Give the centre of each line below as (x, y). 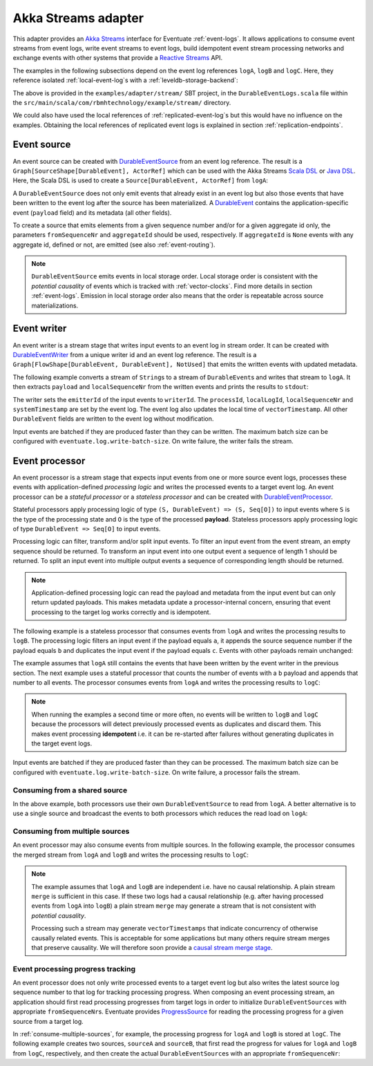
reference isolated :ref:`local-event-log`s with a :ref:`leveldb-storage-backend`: (125, 80)
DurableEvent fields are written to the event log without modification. (113, 419)
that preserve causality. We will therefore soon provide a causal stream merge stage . (152, 947)
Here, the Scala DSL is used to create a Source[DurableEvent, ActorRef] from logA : (141, 180)
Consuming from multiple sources (71, 831)
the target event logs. (62, 743)
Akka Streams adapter (78, 18)
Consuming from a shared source (70, 790)
